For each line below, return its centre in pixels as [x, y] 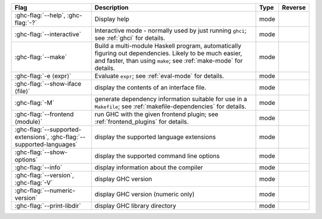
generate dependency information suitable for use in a [171, 99]
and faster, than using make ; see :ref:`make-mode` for [169, 61]
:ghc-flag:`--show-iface [48, 84]
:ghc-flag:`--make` [41, 57]
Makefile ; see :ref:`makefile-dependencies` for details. [171, 106]
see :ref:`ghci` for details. [130, 38]
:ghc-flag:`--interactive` [48, 34]
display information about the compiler [149, 168]
